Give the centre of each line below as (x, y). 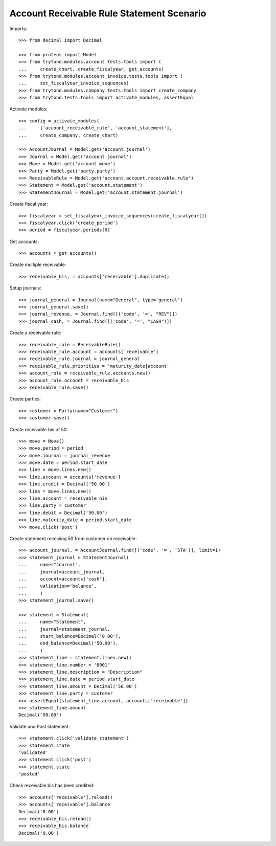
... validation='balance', (58, 586)
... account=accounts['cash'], (63, 579)
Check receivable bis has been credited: (52, 786)
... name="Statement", (52, 622)
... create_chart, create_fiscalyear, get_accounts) (91, 69)
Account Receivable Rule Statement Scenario (108, 13)
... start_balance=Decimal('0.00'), (70, 636)
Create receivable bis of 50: (39, 429)
